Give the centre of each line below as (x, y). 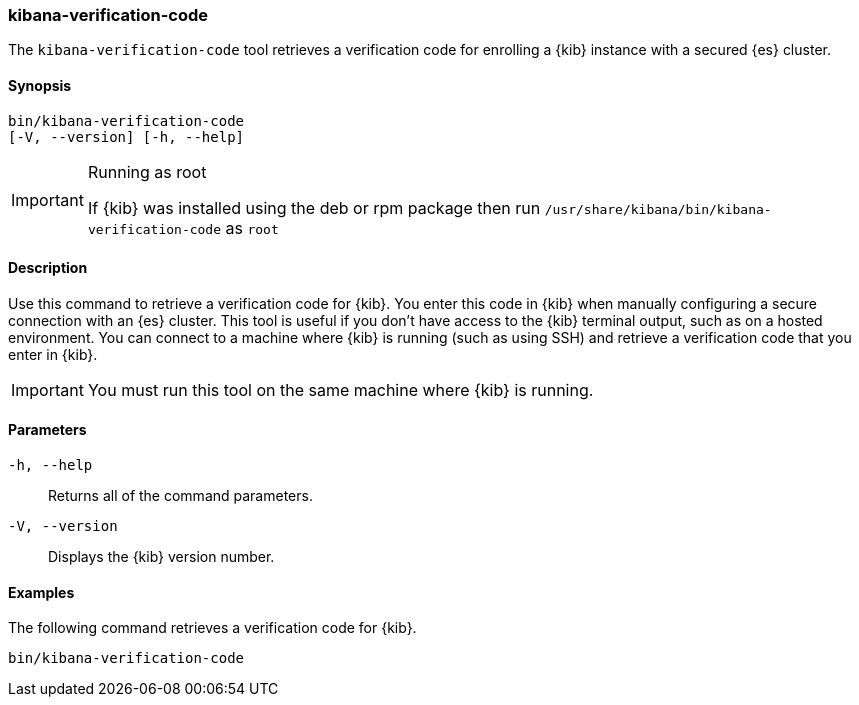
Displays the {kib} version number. (161, 557)
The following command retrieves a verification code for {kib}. (212, 628)
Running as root (147, 171)
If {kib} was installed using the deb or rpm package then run (314, 207)
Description (48, 268)
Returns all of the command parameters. (180, 496)
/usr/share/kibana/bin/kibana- (658, 209)
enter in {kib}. (53, 354)
